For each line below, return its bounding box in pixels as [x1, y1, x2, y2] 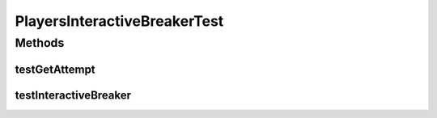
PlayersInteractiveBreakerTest [15, 12, 224, 30]
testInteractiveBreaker [15, 88, 131, 102]
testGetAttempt [15, 62, 96, 76]
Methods [15, 36, 65, 50]
